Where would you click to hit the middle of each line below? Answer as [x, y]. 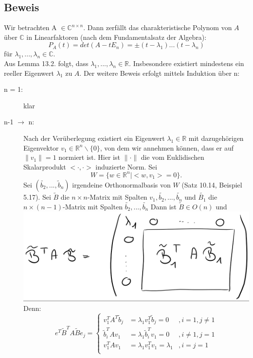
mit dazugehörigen [216, 138]
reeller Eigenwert [29, 73]
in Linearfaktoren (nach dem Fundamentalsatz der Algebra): [117, 37]
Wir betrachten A [30, 27]
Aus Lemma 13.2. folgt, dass [46, 63]
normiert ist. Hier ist [89, 157]
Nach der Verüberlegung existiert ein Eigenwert [94, 138]
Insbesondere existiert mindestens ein [189, 63]
